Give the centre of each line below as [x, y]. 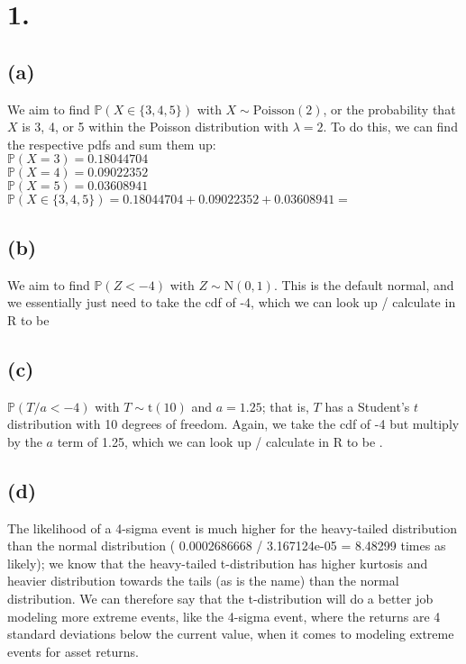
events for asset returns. [73, 651]
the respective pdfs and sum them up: [112, 144]
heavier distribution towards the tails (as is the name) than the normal [203, 581]
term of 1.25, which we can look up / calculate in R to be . [220, 441]
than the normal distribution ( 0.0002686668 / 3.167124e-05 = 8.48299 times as [227, 546]
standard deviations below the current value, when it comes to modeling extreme [231, 634]
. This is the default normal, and [364, 284]
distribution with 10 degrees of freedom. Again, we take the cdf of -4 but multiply [233, 424]
